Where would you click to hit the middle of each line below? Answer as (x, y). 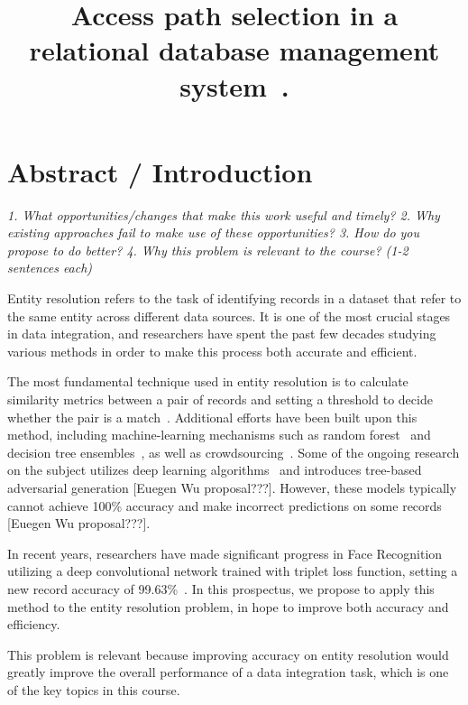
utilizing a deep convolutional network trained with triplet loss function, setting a (233, 571)
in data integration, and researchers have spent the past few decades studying (222, 334)
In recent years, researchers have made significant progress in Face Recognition (225, 553)
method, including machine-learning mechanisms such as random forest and (219, 435)
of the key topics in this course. (94, 689)
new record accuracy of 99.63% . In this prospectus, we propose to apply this (221, 588)
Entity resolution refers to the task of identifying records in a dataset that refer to (234, 298)
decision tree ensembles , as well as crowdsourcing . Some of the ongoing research (234, 452)
